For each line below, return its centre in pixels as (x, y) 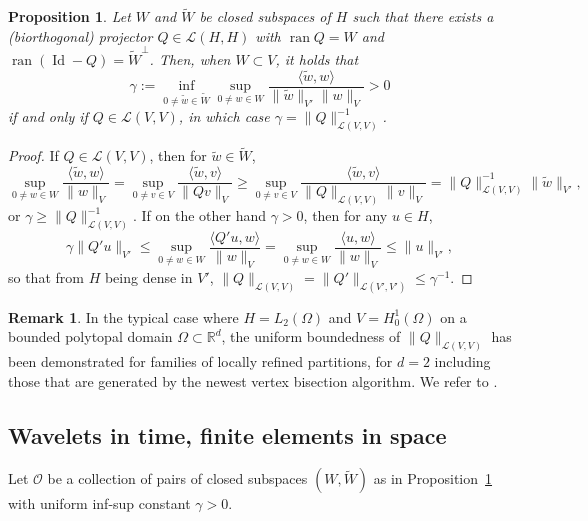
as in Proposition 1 (433, 478)
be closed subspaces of (265, 16)
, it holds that (317, 59)
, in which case (224, 116)
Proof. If (33, 155)
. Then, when (190, 59)
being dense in (148, 276)
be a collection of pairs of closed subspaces (177, 478)
